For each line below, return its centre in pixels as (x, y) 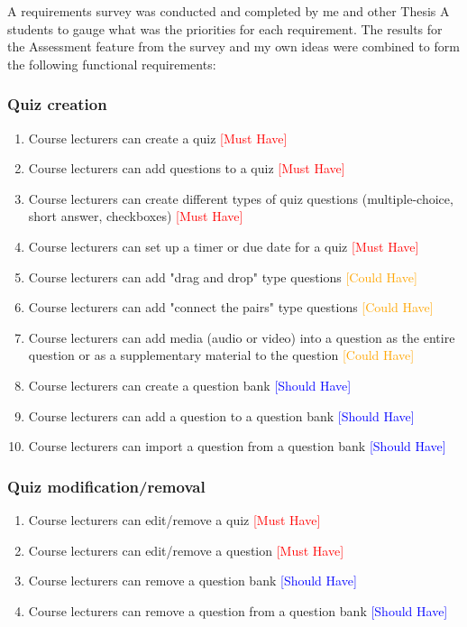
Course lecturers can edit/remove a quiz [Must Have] (174, 519)
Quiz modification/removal (106, 486)
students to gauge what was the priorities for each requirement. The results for (225, 28)
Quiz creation (57, 104)
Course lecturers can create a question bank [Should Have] (190, 385)
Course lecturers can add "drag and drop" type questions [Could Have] (223, 277)
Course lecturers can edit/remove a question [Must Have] (186, 550)
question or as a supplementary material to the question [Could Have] (221, 355)
